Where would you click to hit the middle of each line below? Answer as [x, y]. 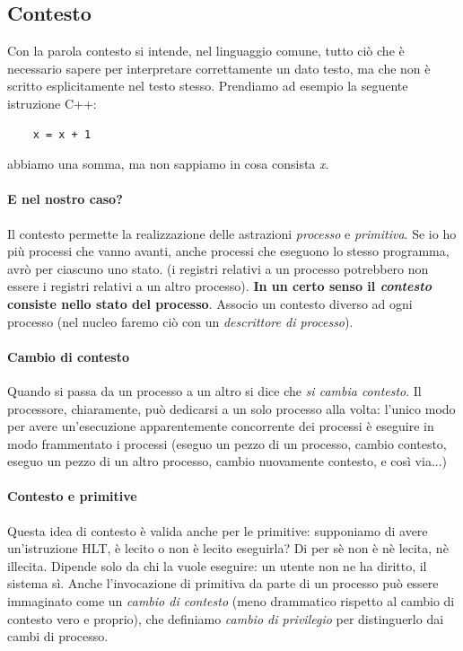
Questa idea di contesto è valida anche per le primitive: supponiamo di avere [218, 530]
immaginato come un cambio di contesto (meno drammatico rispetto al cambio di [231, 601]
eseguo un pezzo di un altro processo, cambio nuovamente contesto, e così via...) [227, 461]
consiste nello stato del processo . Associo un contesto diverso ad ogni [210, 303]
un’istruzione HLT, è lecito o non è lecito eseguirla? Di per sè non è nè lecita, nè [228, 548]
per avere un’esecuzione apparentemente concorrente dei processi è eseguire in [221, 426]
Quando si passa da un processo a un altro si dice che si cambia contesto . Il [214, 390]
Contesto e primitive [72, 496]
